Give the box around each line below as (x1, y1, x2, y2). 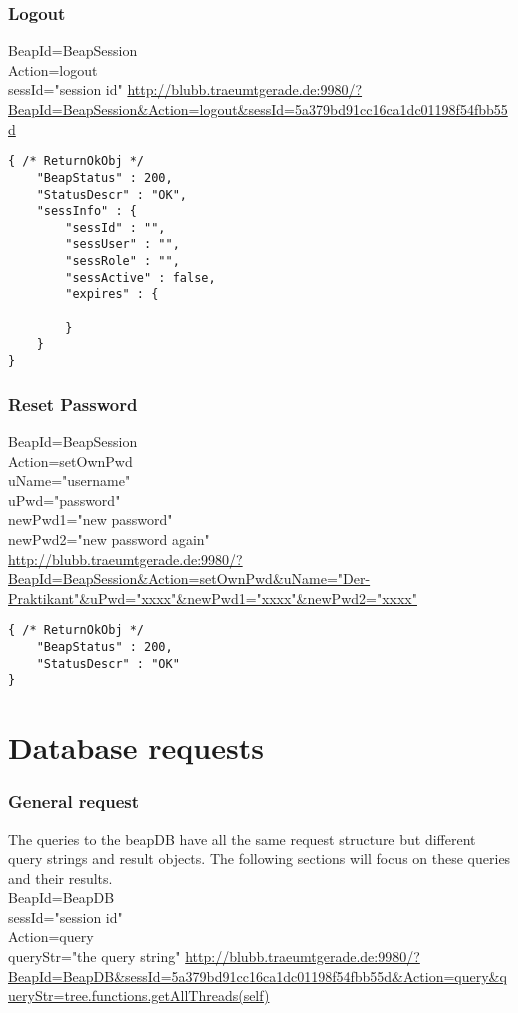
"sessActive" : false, (65, 270, 216, 285)
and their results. (8, 867, 113, 888)
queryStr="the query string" (8, 946, 181, 967)
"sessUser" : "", (65, 237, 180, 252)
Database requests (8, 727, 264, 768)
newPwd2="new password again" (8, 528, 210, 549)
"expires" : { (65, 287, 159, 302)
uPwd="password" (8, 489, 121, 510)
